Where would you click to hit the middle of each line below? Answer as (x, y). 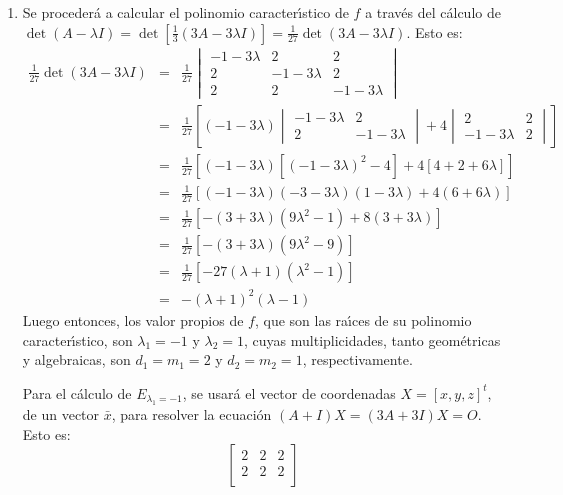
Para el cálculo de (77, 392)
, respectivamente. (357, 359)
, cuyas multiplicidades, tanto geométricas (372, 339)
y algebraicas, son (76, 359)
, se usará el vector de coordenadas (289, 392)
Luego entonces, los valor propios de (133, 319)
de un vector (61, 414)
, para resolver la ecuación (191, 414)
